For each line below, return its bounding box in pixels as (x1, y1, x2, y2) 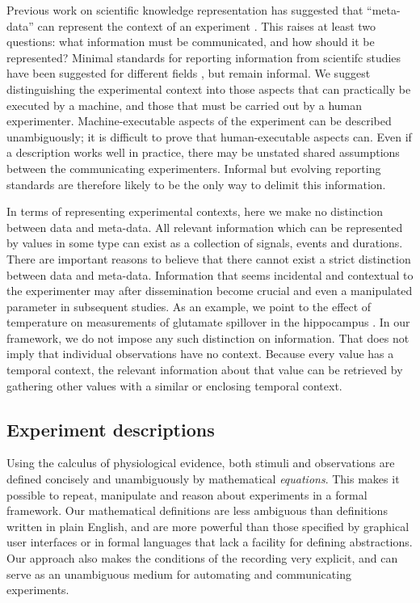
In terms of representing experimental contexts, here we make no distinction (6, 203, 383, 220)
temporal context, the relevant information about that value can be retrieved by (6, 361, 403, 378)
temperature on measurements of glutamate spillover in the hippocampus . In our (6, 314, 410, 331)
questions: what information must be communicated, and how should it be (6, 33, 375, 50)
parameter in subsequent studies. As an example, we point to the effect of (6, 297, 372, 314)
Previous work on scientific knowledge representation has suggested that (6, 2, 363, 18)
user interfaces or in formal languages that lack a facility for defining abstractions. (6, 533, 413, 550)
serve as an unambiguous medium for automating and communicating (6, 565, 351, 582)
